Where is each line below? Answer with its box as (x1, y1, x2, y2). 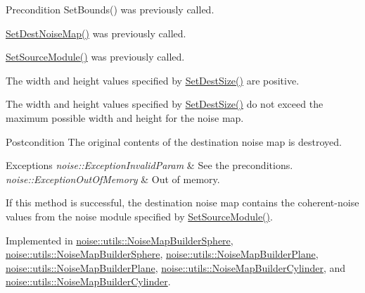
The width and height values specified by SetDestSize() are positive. (6, 73, 300, 87)
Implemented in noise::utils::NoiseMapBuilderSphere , (6, 232, 233, 247)
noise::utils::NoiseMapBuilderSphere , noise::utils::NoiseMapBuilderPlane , (6, 247, 319, 261)
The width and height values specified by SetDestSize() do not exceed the (6, 96, 324, 111)
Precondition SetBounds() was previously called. (6, 2, 214, 16)
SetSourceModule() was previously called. (6, 49, 185, 64)
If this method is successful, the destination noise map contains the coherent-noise (6, 195, 359, 210)
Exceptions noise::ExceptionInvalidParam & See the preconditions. (6, 158, 293, 173)
